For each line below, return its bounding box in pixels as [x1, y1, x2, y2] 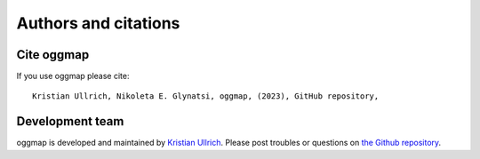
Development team [16, 114, 124, 129]
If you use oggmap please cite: [16, 71, 130, 82]
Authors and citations [16, 13, 180, 33]
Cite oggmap [16, 47, 90, 62]
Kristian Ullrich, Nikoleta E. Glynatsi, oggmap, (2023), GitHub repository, [32, 91, 380, 101]
